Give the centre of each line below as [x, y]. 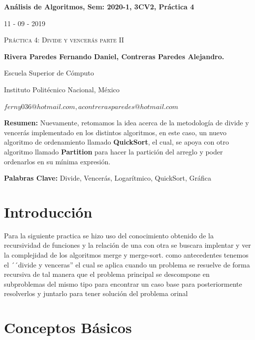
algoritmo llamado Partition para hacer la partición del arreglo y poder [113, 151]
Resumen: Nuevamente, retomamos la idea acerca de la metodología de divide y [127, 123]
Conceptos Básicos [68, 327]
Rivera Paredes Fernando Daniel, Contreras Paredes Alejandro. [114, 56]
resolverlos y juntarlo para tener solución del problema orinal [96, 293]
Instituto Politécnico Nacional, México [62, 89]
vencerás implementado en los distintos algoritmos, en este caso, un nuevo [115, 132]
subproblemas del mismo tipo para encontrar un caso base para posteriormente [123, 283]
